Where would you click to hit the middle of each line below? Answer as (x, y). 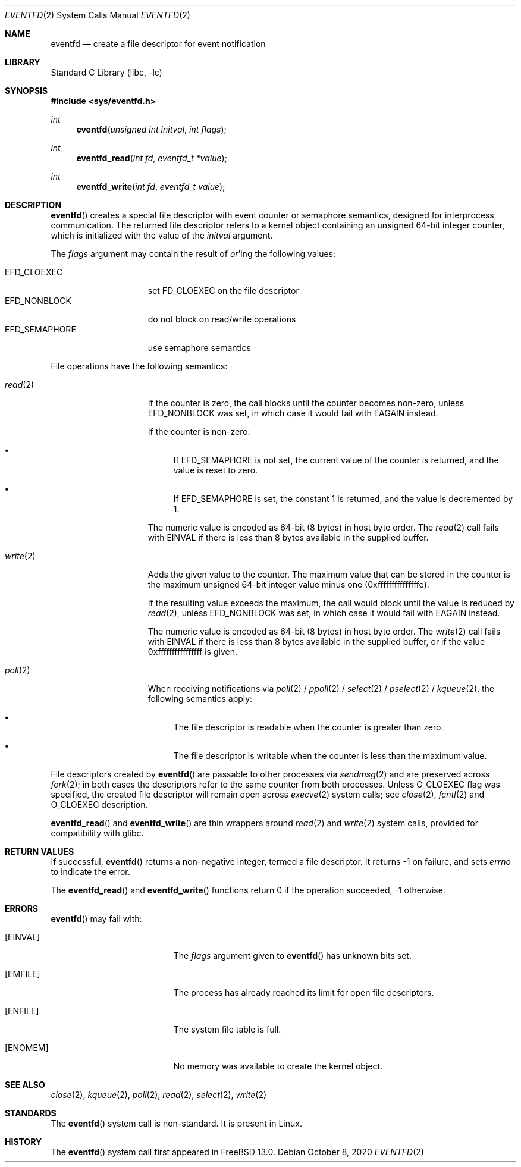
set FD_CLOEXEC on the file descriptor (223, 291)
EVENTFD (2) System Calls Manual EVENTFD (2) (98, 15)
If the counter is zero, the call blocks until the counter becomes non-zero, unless (306, 403)
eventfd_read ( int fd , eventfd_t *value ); (152, 158)
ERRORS (22, 909)
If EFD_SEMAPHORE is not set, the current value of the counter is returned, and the (336, 460)
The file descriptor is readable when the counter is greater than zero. (308, 727)
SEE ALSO (25, 1085)
